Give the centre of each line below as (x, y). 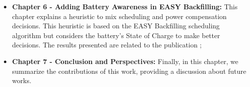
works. (22, 80)
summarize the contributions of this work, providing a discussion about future (129, 71)
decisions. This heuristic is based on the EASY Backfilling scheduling (116, 26)
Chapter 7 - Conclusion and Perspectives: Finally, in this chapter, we (125, 61)
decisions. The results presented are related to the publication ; (107, 45)
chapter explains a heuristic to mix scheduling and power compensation (119, 16)
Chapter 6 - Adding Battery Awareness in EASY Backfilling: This (125, 6)
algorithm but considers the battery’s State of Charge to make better (116, 35)
